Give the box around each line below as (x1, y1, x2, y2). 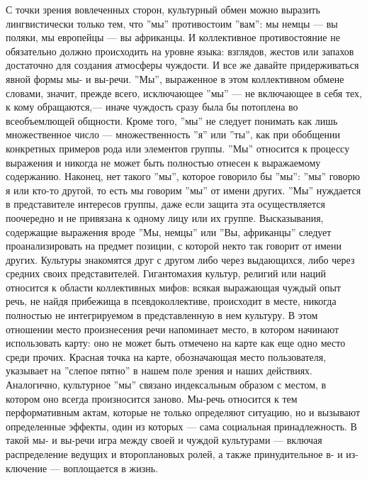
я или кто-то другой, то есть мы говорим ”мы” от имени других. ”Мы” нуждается (6, 182, 361, 197)
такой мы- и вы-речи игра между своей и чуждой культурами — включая (6, 432, 322, 447)
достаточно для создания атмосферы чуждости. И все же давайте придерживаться (6, 57, 359, 72)
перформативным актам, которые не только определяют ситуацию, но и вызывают (6, 405, 361, 420)
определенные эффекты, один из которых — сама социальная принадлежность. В (6, 418, 357, 433)
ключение (6, 460, 47, 475)
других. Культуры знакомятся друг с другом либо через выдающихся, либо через (6, 252, 355, 267)
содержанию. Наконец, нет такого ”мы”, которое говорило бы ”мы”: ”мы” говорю (6, 169, 361, 184)
